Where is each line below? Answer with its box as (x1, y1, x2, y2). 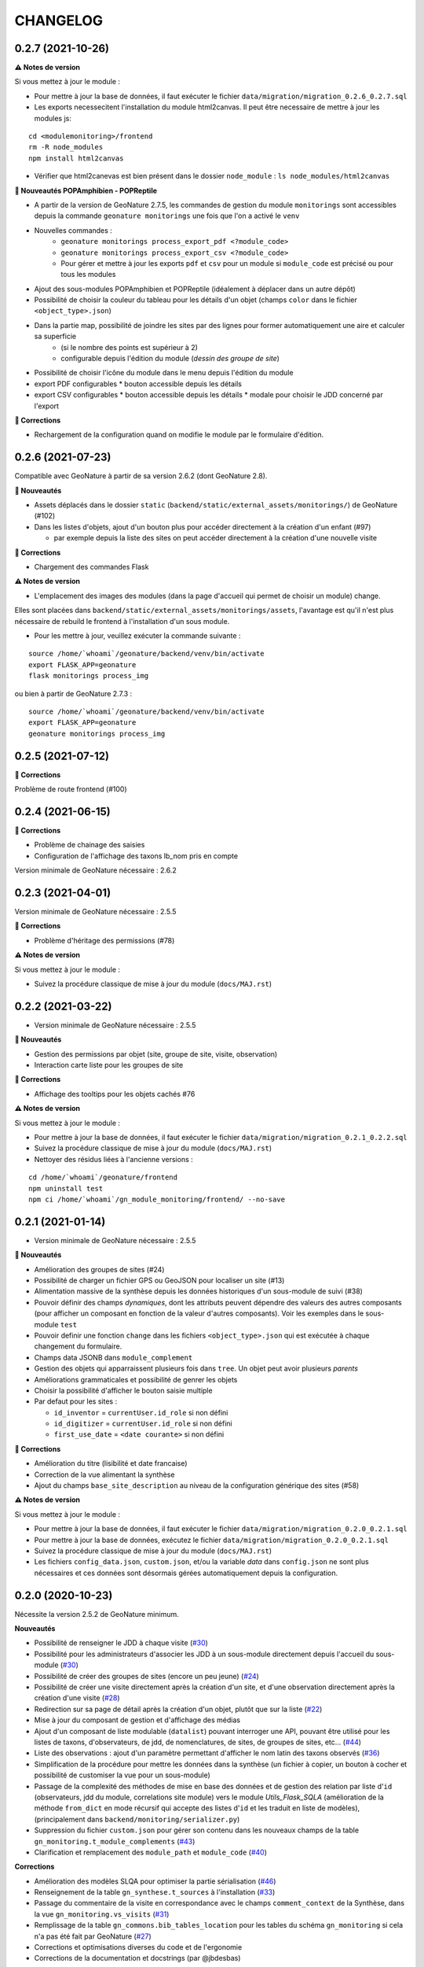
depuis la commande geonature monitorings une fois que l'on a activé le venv (34, 211, 300, 220)
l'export (34, 401, 59, 411)
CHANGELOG (14, 12, 104, 29)
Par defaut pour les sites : (34, 1397, 118, 1406)
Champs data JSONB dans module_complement (34, 1353, 193, 1362)
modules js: (34, 113, 72, 123)
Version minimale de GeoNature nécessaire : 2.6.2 (14, 865, 177, 875)
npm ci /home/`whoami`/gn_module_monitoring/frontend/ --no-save (28, 1194, 286, 1204)
